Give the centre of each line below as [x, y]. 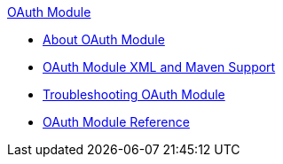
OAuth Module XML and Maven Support [159, 67]
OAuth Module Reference [116, 122]
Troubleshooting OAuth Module [134, 94]
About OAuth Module [104, 39]
